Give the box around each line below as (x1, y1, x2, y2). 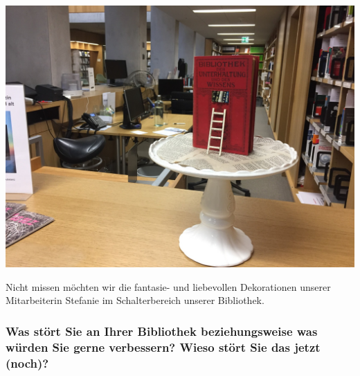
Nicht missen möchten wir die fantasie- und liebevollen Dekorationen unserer (6, 279, 331, 294)
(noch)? (6, 354, 49, 371)
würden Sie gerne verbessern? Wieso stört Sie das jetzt (6, 338, 321, 355)
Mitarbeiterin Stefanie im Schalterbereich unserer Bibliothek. (6, 293, 264, 307)
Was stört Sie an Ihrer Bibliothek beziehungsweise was (6, 322, 318, 339)
